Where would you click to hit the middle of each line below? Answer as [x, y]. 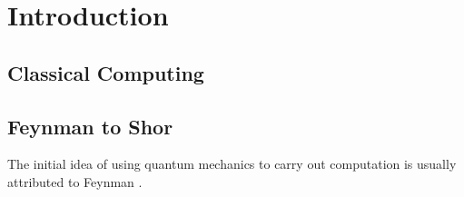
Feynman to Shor [90, 126]
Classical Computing [106, 72]
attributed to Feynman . [75, 181]
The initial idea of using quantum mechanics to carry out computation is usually [232, 164]
